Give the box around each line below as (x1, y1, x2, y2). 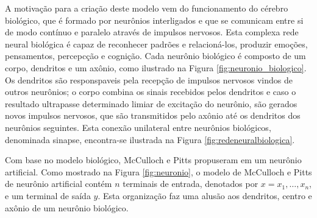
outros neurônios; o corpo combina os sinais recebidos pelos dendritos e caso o (5, 85, 296, 98)
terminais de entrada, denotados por (123, 177, 258, 190)
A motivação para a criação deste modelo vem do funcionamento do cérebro (5, 2, 288, 14)
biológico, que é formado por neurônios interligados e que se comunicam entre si (5, 13, 304, 26)
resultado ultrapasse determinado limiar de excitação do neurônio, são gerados (5, 97, 297, 110)
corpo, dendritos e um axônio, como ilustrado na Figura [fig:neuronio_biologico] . (5, 61, 307, 74)
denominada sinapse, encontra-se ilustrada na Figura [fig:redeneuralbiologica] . (5, 133, 295, 146)
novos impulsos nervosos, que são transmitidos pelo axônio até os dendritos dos (5, 109, 301, 122)
